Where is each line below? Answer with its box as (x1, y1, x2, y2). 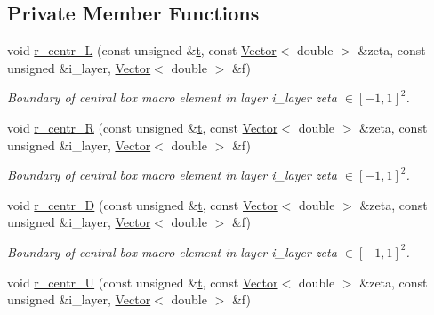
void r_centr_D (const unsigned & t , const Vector (7, 195, 278, 214)
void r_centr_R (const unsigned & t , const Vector (7, 117, 278, 136)
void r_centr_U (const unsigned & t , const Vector (7, 272, 278, 291)
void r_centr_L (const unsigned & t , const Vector (7, 41, 277, 60)
